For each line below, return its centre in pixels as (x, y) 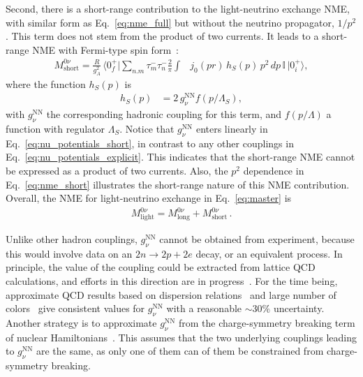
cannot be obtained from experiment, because (257, 239)
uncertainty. (299, 308)
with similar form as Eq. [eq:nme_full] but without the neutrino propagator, (170, 22)
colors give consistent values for (75, 308)
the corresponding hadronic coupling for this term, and (164, 114)
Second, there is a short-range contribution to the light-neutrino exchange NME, (178, 8)
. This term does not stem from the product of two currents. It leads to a (162, 36)
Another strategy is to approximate (81, 323)
